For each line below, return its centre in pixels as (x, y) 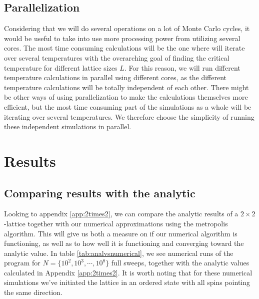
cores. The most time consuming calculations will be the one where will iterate (124, 48)
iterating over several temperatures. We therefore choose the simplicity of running (129, 116)
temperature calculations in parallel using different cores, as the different (115, 77)
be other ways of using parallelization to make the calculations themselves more (126, 97)
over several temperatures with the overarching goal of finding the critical (117, 57)
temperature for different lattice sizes (61, 67)
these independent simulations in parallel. (68, 126)
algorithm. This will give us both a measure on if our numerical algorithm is (121, 233)
